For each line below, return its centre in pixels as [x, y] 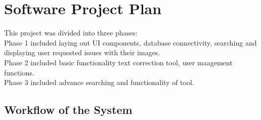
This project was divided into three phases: [71, 33]
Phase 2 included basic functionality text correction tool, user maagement [118, 62]
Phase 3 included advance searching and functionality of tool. [99, 82]
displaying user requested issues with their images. [82, 52]
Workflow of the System [68, 110]
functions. [19, 72]
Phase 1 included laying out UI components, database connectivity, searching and [130, 42]
